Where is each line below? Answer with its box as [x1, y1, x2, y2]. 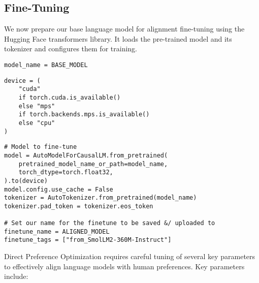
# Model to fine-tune [4, 143, 77, 151]
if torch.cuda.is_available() [18, 93, 121, 101]
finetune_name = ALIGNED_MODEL [4, 228, 110, 235]
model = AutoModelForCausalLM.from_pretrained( [4, 151, 168, 159]
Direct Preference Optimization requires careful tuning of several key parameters [4, 251, 255, 262]
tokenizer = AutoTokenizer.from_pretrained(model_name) [4, 194, 197, 202]
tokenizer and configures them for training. [4, 43, 137, 54]
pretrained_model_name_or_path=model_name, [18, 160, 168, 168]
